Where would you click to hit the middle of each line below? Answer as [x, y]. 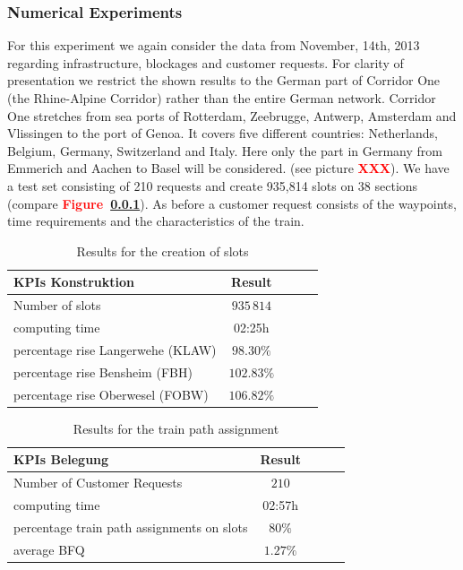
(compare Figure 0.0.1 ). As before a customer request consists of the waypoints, [232, 203]
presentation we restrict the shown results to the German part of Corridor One [224, 80]
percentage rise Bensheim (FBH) [103, 371]
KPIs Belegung [61, 459]
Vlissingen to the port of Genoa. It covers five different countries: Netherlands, [223, 133]
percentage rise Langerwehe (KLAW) [115, 349]
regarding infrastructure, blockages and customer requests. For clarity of [206, 62]
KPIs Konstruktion [74, 282]
